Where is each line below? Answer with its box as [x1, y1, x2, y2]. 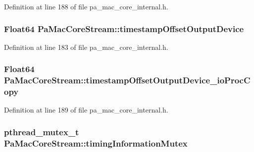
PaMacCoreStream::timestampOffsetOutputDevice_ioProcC [4, 74, 251, 86]
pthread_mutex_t [4, 125, 79, 138]
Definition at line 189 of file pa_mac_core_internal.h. [4, 105, 168, 115]
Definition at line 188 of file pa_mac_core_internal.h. [4, 1, 168, 11]
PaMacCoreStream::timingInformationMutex [4, 137, 188, 149]
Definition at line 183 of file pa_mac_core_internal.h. [4, 41, 168, 52]
